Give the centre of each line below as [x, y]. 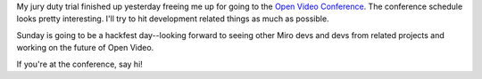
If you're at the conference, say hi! [79, 64]
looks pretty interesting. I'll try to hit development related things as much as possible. [173, 19]
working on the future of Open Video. [85, 48]
